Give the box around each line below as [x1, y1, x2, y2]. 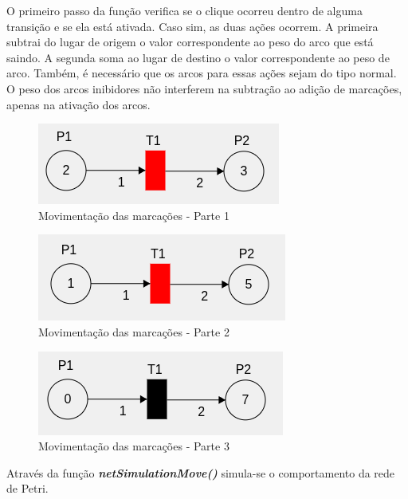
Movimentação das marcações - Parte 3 [38, 438, 229, 454]
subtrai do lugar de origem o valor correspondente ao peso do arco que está [6, 33, 374, 50]
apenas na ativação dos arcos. [6, 96, 151, 112]
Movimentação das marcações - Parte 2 [38, 323, 229, 340]
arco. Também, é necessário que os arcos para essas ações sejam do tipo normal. [6, 65, 397, 81]
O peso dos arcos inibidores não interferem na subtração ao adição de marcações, [6, 80, 402, 96]
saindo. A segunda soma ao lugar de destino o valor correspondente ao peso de [6, 49, 390, 65]
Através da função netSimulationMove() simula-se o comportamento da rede [6, 464, 395, 481]
